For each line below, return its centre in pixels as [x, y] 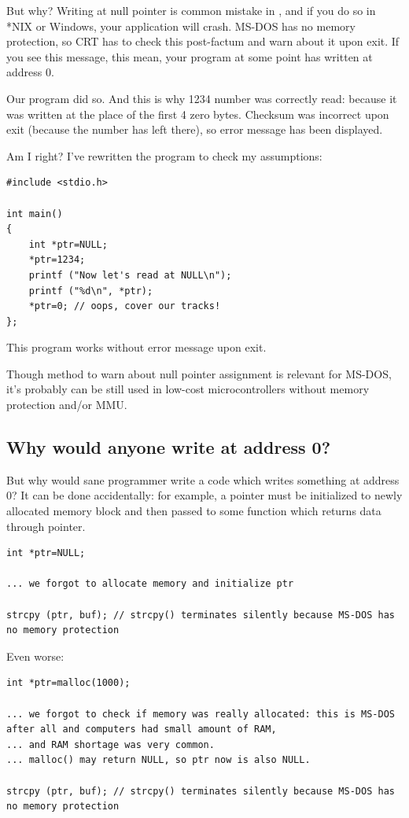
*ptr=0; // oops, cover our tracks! [125, 306]
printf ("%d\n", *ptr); [91, 291]
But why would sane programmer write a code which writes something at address [203, 479]
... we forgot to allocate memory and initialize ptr [150, 584]
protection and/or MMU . [67, 405]
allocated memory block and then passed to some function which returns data [194, 511]
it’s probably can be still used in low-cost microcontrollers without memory [188, 389]
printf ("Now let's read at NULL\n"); [130, 275]
